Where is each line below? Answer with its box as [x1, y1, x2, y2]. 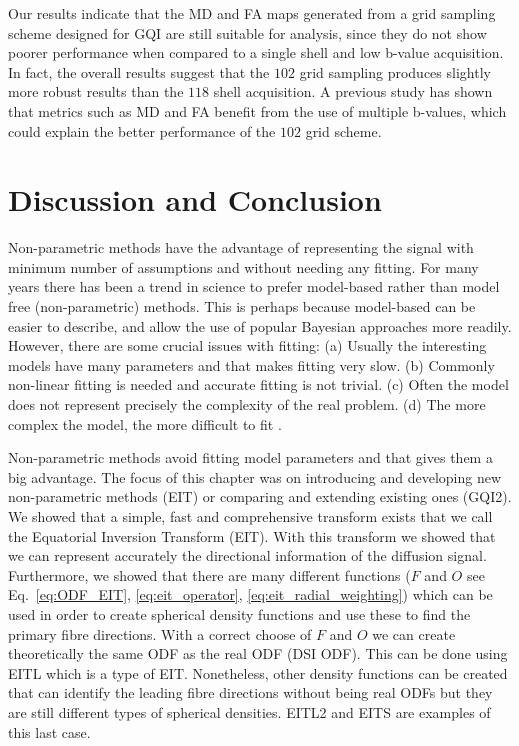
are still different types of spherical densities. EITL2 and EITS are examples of [8, 701, 491, 722]
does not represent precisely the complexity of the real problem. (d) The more [8, 394, 486, 415]
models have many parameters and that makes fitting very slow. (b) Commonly [8, 354, 495, 375]
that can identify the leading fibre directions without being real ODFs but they [8, 682, 493, 703]
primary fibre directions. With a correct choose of [8, 623, 312, 644]
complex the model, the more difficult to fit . [8, 413, 282, 434]
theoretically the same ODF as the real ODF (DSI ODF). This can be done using [8, 643, 508, 664]
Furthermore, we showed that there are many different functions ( [8, 564, 411, 585]
